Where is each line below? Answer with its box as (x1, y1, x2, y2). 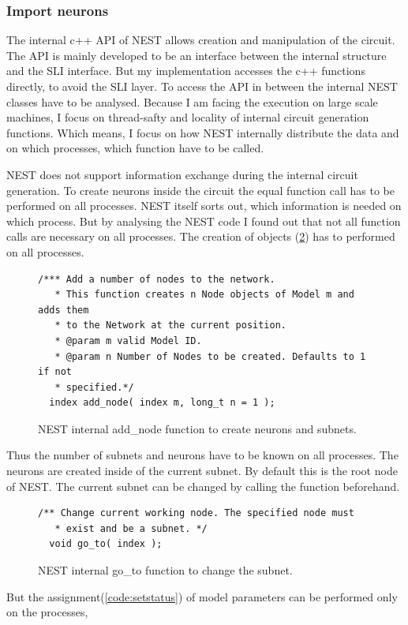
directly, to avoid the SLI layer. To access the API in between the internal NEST (6, 78, 398, 94)
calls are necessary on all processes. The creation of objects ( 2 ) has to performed (6, 228, 395, 245)
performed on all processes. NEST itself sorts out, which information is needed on (6, 197, 402, 214)
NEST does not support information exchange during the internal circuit (6, 166, 358, 182)
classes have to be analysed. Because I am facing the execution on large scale (6, 93, 378, 110)
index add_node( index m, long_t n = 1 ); (49, 397, 275, 409)
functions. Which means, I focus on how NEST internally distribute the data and (6, 124, 399, 140)
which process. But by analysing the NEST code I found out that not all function (6, 212, 401, 229)
